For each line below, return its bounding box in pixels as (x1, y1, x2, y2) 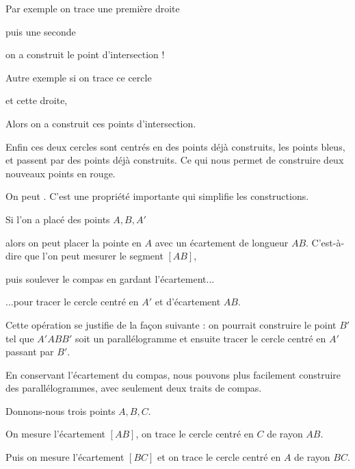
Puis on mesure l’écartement (5, 450, 124, 464)
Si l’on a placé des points (5, 212, 110, 226)
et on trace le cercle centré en (157, 450, 281, 464)
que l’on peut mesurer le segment (25, 249, 163, 263)
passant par (5, 344, 54, 359)
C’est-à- (311, 235, 345, 249)
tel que (5, 331, 34, 345)
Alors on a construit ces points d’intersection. (5, 116, 196, 130)
